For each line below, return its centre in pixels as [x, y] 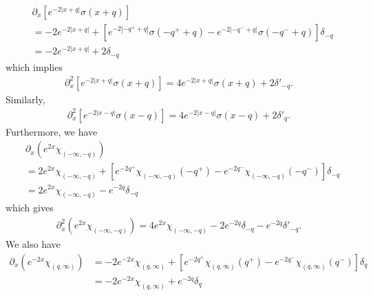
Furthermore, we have [52, 131]
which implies [34, 66]
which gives [30, 208]
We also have [33, 244]
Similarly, [25, 99]
